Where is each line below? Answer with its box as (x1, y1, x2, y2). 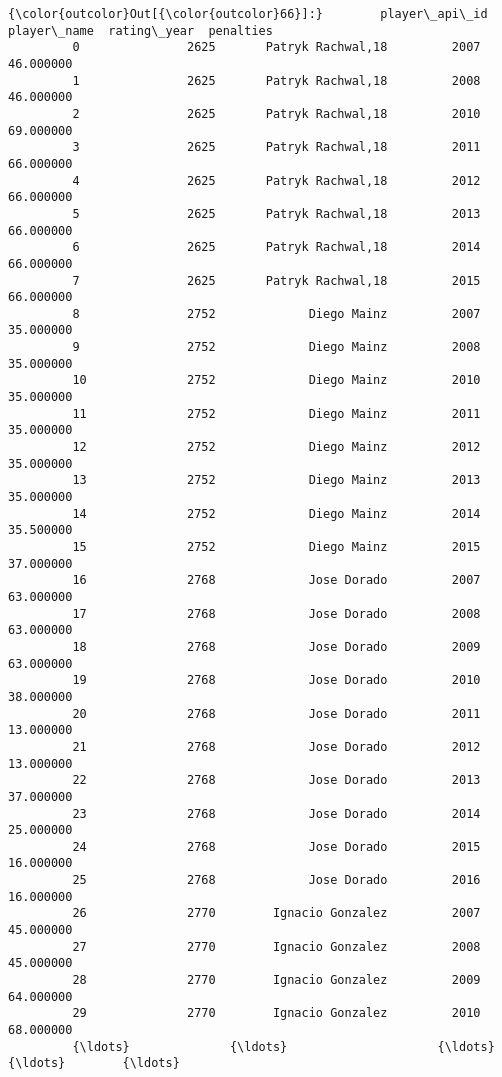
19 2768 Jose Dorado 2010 (72, 673, 481, 688)
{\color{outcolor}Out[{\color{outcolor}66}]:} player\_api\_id (8, 7, 488, 21)
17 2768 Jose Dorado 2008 (72, 606, 481, 621)
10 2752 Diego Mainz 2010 (72, 373, 481, 388)
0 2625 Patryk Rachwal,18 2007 (72, 40, 481, 55)
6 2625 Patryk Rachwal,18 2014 (72, 240, 481, 255)
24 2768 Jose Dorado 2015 (72, 839, 481, 854)
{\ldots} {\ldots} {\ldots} (72, 1039, 495, 1054)
